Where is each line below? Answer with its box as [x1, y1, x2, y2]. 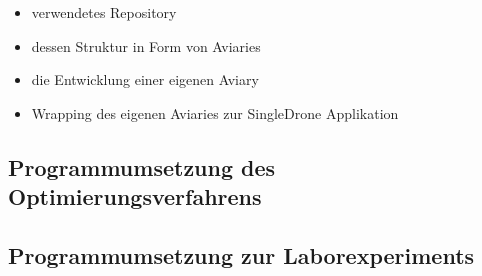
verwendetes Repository [31, 2, 177, 22]
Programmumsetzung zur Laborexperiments [8, 239, 475, 270]
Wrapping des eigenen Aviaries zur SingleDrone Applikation [31, 102, 399, 123]
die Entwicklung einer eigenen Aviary [31, 69, 259, 90]
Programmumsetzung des [8, 151, 276, 182]
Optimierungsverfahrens [8, 181, 262, 212]
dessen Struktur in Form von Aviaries [31, 35, 261, 56]
